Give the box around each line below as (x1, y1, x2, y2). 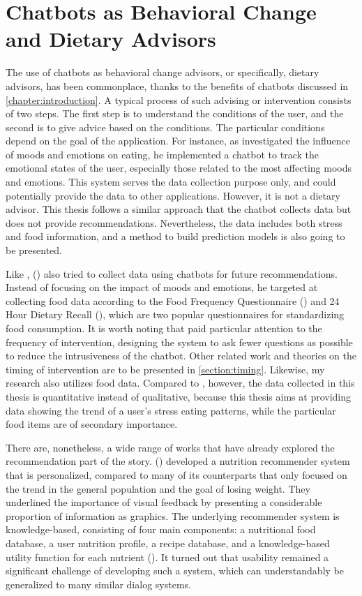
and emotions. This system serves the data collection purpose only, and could (6, 174, 336, 189)
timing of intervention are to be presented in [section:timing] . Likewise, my (6, 362, 325, 376)
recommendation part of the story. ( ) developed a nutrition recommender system (6, 454, 350, 468)
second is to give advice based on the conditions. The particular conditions (6, 119, 325, 134)
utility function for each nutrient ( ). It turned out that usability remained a (6, 549, 329, 564)
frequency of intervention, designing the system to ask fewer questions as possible (6, 334, 353, 349)
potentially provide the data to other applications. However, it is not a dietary (6, 188, 340, 202)
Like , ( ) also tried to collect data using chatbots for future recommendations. (6, 266, 338, 281)
